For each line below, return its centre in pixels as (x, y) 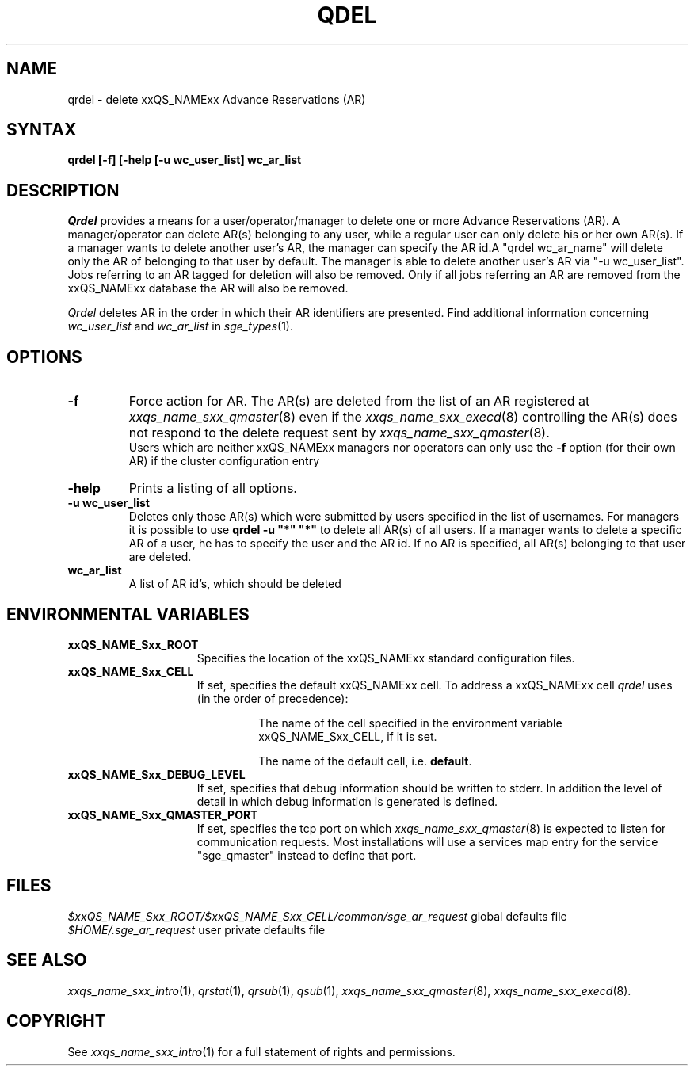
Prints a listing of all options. (213, 488)
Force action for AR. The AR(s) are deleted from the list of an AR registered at (359, 401)
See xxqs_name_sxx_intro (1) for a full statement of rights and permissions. (261, 1051)
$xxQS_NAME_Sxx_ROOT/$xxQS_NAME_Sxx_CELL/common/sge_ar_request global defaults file (317, 916)
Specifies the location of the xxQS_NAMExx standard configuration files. (386, 658)
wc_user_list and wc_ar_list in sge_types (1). (180, 326)
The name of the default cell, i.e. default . (365, 761)
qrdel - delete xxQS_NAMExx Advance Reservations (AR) (217, 99)
